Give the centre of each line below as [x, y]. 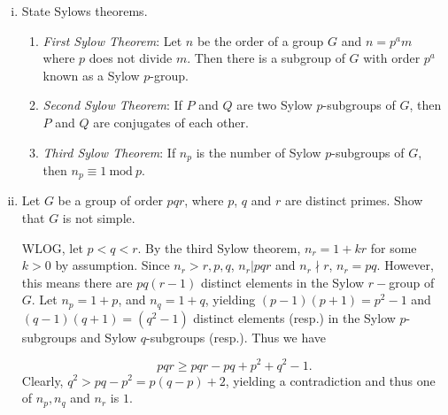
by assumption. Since [112, 265]
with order [392, 58]
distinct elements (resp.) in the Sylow [294, 317]
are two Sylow [274, 105]
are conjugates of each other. [171, 122]
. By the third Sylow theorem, [219, 247]
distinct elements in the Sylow [283, 282]
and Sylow [109, 337]
